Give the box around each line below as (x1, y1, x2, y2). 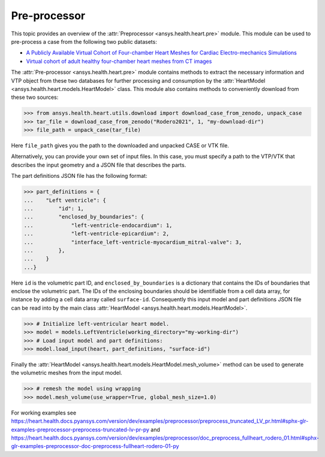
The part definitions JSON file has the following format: (11, 172, 148, 180)
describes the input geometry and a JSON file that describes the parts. (11, 161, 186, 168)
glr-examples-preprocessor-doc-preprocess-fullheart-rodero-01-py (11, 443, 179, 450)
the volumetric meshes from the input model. (11, 369, 122, 377)
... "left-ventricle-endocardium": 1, (23, 222, 173, 229)
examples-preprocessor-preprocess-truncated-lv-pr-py (11, 426, 150, 433)
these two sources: (11, 93, 59, 101)
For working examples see (11, 409, 77, 416)
